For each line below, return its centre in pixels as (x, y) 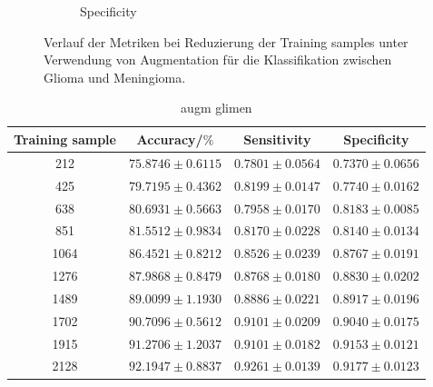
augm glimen (216, 108)
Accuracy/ (170, 139)
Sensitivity (277, 139)
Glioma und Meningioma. (115, 77)
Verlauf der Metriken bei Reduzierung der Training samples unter (226, 41)
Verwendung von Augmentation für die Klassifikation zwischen (218, 60)
